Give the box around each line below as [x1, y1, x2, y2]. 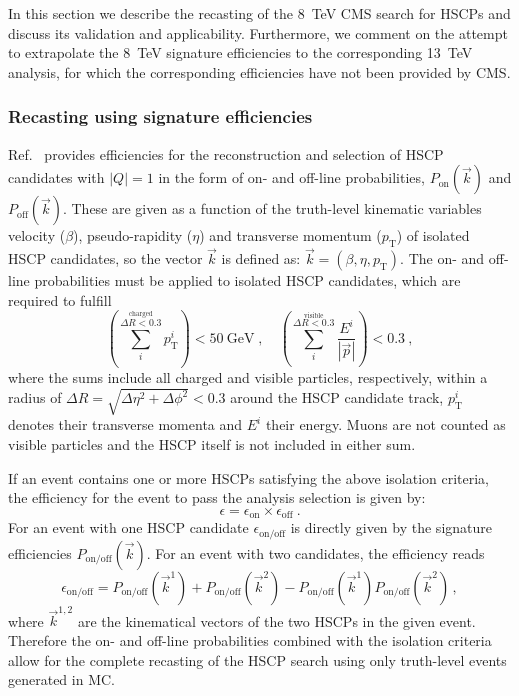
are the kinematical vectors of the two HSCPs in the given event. [77, 610, 476, 631]
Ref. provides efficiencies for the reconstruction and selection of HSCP [8, 143, 444, 164]
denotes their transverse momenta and [8, 414, 243, 435]
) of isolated [396, 225, 470, 246]
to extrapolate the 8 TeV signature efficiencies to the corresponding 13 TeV [8, 42, 473, 63]
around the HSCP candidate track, [230, 387, 444, 408]
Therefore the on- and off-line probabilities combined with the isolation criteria [8, 629, 492, 650]
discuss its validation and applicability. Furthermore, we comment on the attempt [8, 22, 508, 43]
